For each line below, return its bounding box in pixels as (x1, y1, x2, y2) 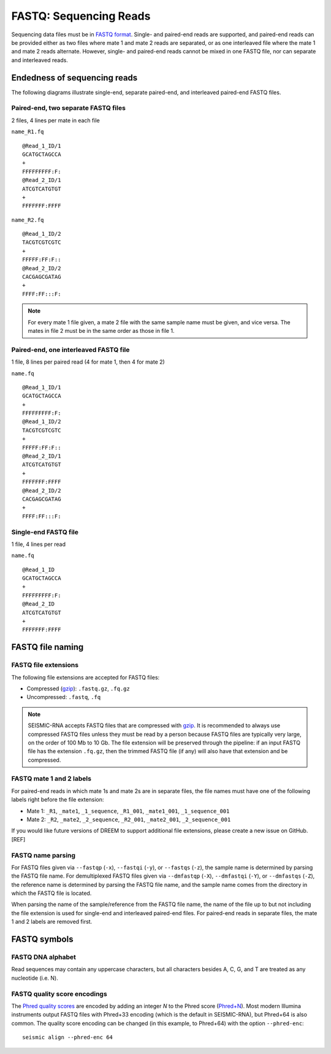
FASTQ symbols (11, 934, 74, 945)
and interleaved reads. (11, 56, 69, 64)
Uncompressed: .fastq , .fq (26, 693, 101, 701)
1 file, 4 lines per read (11, 541, 66, 548)
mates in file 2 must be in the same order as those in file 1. (28, 327, 175, 334)
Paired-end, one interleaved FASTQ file (11, 345, 130, 354)
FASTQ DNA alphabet (11, 953, 77, 961)
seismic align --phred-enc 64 (22, 1034, 113, 1041)
